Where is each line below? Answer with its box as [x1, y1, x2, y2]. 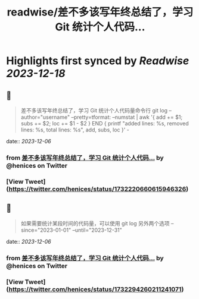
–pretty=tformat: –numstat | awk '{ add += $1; [71, 114, 183, 121]
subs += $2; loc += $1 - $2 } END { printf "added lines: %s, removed [20, 120, 189, 127]
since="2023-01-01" [20, 226, 71, 234]
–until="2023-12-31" [72, 226, 122, 234]
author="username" [20, 114, 70, 121]
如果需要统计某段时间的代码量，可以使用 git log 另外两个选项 [20, 219, 170, 226]
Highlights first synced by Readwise [6, 54, 189, 68]
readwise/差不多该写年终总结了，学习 [7, 5, 194, 19]
